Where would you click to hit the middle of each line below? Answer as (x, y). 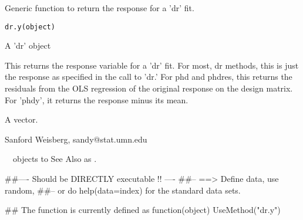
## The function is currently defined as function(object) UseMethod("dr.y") (143, 210)
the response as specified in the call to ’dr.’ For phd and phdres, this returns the (149, 77)
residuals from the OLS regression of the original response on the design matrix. (149, 88)
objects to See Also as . (55, 159)
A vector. (21, 119)
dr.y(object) (30, 27)
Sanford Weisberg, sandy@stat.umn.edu (76, 139)
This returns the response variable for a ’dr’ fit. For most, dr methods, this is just (152, 65)
